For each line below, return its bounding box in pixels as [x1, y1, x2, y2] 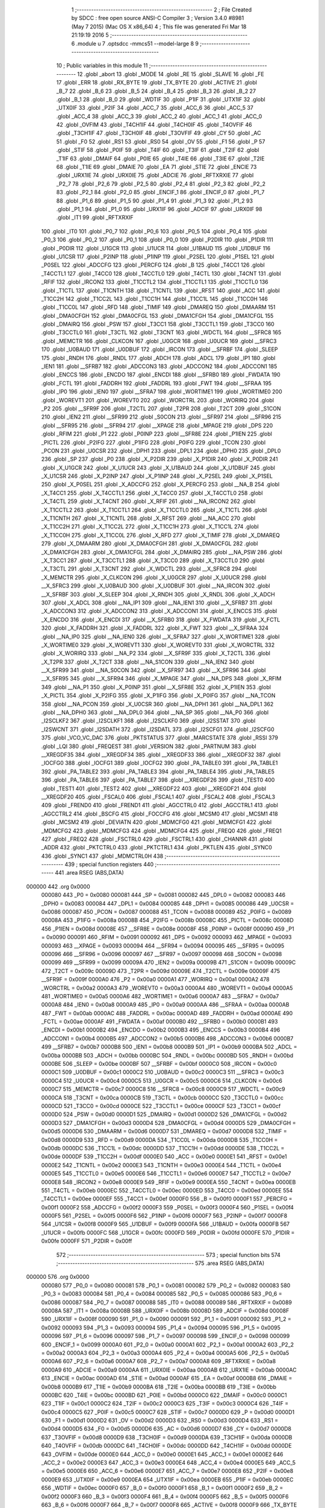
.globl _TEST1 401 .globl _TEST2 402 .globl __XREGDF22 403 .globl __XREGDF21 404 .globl [41, 785, 267, 792]
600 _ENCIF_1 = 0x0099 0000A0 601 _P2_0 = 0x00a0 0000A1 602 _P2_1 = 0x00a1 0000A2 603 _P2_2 [41, 1341, 294, 1348]
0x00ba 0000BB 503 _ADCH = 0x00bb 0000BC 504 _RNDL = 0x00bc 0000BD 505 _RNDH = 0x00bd [41, 1051, 294, 1059]
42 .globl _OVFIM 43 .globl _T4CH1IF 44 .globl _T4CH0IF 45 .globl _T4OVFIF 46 [56, 121, 252, 128]
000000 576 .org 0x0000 [26, 1273, 90, 1281]
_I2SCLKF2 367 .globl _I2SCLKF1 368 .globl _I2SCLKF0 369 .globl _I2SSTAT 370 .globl [41, 717, 256, 724]
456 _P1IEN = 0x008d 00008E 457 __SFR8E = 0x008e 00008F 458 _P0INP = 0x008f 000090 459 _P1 [41, 925, 294, 932]
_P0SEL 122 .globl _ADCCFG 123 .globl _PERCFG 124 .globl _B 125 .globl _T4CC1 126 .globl [41, 261, 265, 268]
